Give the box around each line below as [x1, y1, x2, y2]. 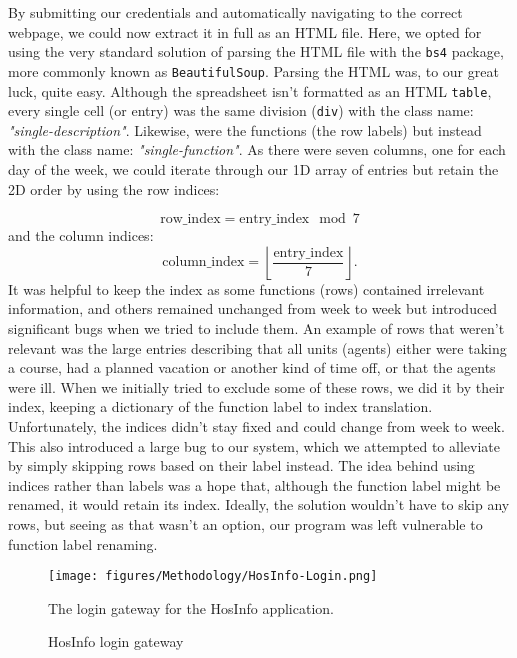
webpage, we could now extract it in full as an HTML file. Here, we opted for [8, 21, 482, 42]
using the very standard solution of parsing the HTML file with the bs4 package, [8, 41, 504, 62]
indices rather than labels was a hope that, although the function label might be [8, 474, 501, 495]
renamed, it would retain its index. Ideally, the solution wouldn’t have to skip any [8, 494, 510, 515]
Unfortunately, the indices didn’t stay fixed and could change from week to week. [8, 415, 505, 436]
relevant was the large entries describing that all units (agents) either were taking [8, 337, 507, 358]
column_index [162, 255, 245, 270]
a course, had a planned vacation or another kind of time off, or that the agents [8, 357, 496, 378]
